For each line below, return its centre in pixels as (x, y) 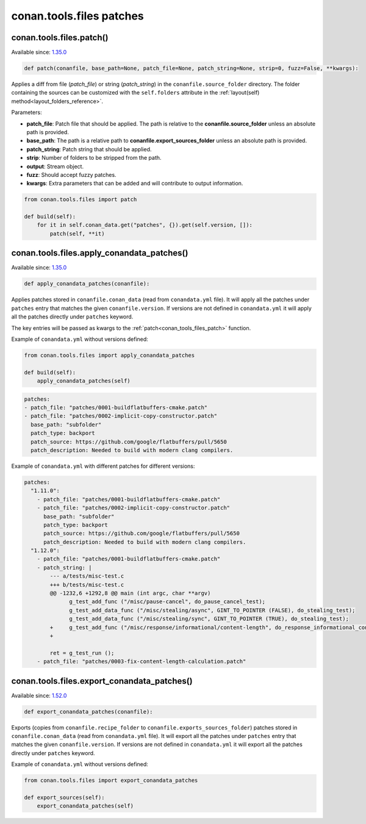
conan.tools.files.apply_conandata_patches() (100, 253)
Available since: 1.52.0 (39, 695)
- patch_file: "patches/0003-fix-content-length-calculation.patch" (142, 661)
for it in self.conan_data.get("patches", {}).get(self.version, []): (145, 225)
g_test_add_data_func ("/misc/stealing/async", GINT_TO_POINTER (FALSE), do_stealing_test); (212, 610)
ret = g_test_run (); (82, 653)
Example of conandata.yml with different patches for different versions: (103, 466)
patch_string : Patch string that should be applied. (89, 149)
